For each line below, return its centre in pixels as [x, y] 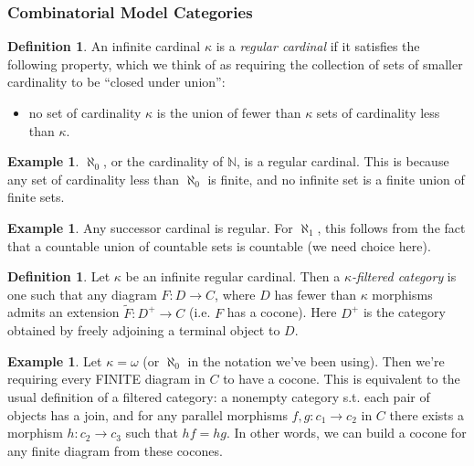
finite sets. [36, 197]
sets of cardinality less [378, 112]
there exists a [427, 414]
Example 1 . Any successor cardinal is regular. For [150, 227]
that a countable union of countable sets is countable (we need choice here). [219, 245]
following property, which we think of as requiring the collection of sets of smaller [235, 64]
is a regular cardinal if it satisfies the [318, 46]
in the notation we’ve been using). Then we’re [316, 360]
